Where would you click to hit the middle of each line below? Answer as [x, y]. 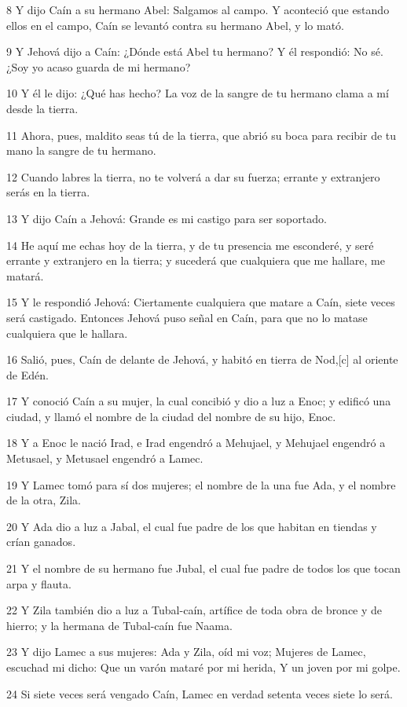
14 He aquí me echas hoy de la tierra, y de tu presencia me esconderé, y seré [190, 245]
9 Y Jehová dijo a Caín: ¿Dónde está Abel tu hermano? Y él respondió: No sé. [195, 51]
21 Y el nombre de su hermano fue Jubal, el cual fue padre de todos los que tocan [203, 568]
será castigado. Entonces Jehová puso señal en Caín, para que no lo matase [187, 317]
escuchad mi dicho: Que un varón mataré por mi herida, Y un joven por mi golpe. [203, 667]
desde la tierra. [42, 108]
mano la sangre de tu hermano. [81, 150]
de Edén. [27, 374]
